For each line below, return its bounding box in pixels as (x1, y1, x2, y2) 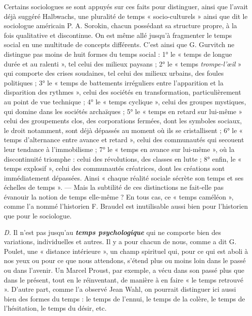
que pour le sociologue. (4, 211, 72, 221)
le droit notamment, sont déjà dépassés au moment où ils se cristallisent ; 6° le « (4, 125, 243, 135)
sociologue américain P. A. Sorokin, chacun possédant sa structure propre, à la (4, 20, 237, 31)
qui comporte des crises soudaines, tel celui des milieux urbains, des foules (4, 68, 224, 78)
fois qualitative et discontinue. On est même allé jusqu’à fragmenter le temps (4, 30, 232, 40)
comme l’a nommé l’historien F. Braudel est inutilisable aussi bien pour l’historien (4, 201, 248, 211)
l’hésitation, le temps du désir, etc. (4, 303, 107, 313)
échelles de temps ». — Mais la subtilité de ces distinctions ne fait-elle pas (4, 182, 224, 192)
